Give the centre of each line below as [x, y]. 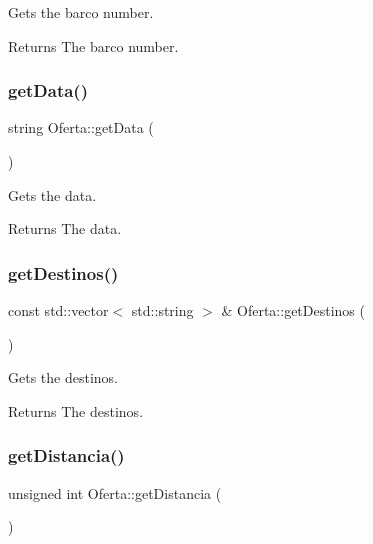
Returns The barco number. [93, 45]
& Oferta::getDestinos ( [293, 310]
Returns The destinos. [76, 410]
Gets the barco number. [81, 12]
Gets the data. [52, 194]
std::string [162, 310]
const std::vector [58, 310]
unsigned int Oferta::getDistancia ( [115, 492]
